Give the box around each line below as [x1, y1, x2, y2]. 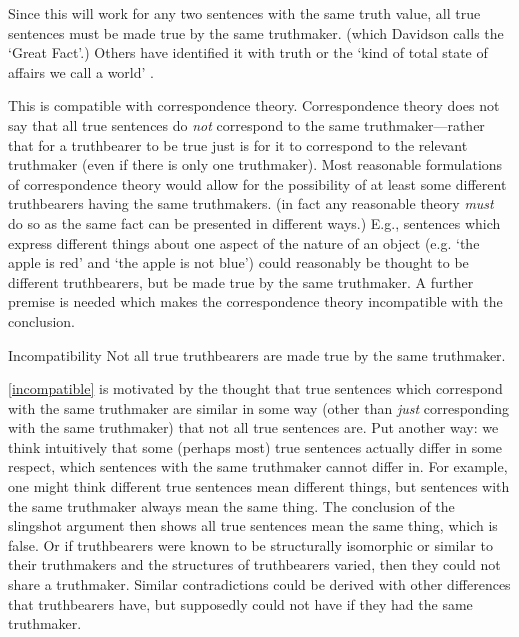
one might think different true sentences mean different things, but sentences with [8, 476, 510, 497]
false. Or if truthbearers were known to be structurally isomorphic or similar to [8, 534, 493, 555]
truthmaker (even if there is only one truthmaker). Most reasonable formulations [8, 154, 503, 175]
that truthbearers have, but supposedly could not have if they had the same [8, 593, 473, 614]
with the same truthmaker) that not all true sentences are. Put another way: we [8, 417, 499, 438]
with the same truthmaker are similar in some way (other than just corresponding [8, 397, 510, 418]
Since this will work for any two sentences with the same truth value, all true [8, 3, 481, 23]
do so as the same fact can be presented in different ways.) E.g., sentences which [8, 212, 501, 233]
